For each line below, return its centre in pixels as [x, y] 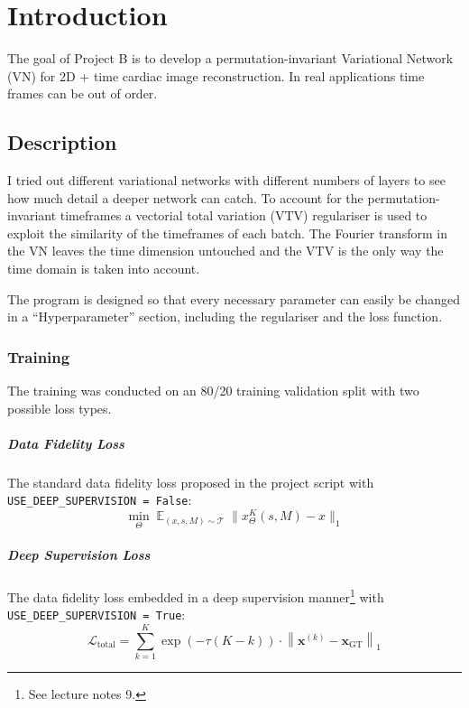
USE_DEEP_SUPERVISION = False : [100, 500]
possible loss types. [60, 408]
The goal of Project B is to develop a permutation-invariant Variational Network [230, 58]
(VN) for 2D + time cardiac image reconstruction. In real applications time [216, 75]
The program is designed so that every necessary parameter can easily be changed [234, 298]
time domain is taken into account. [104, 269]
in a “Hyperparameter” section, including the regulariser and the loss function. [225, 317]
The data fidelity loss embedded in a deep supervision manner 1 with [196, 595]
